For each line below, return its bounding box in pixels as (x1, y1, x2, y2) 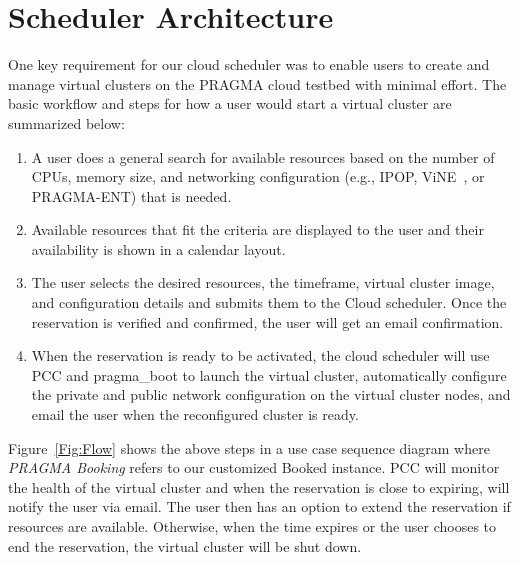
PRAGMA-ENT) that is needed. (31, 185, 232, 206)
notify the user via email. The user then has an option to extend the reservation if (8, 496, 511, 517)
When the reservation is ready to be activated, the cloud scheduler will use (31, 345, 490, 366)
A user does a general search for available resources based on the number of (31, 146, 495, 167)
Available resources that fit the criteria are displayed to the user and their (31, 219, 484, 240)
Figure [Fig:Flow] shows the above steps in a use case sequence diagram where (8, 437, 490, 458)
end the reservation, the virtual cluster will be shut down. (8, 535, 362, 556)
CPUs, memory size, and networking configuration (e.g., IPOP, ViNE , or (31, 166, 485, 187)
